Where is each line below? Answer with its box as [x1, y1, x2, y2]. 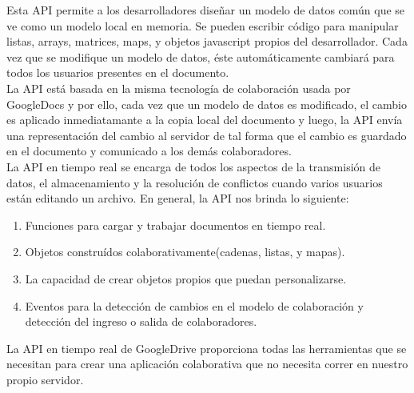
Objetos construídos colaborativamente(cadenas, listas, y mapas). [25, 243, 345, 260]
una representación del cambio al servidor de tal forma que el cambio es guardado [6, 126, 407, 143]
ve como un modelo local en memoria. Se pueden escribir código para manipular [6, 17, 399, 34]
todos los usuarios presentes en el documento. [6, 64, 229, 81]
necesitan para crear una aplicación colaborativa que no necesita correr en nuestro [6, 355, 408, 372]
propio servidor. [6, 371, 84, 387]
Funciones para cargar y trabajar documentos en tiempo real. [25, 216, 326, 233]
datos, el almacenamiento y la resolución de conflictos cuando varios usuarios [6, 174, 383, 190]
